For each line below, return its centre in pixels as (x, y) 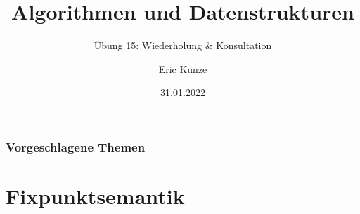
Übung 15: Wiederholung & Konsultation (183, 45)
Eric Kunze (183, 68)
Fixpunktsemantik (95, 196)
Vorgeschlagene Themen (76, 146)
